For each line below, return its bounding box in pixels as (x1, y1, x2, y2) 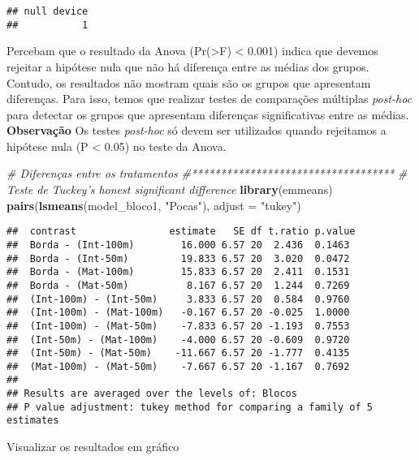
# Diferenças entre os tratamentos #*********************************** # (6, 165, 408, 182)
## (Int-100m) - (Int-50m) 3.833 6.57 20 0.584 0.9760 (6, 293, 350, 305)
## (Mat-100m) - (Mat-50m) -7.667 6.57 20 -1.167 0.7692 (6, 360, 350, 372)
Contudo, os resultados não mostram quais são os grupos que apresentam (6, 74, 371, 91)
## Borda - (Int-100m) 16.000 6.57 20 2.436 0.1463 (6, 239, 350, 251)
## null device (6, 6, 89, 17)
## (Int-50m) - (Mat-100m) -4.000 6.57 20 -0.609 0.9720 (6, 333, 350, 346)
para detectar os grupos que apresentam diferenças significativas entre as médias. (6, 105, 409, 123)
